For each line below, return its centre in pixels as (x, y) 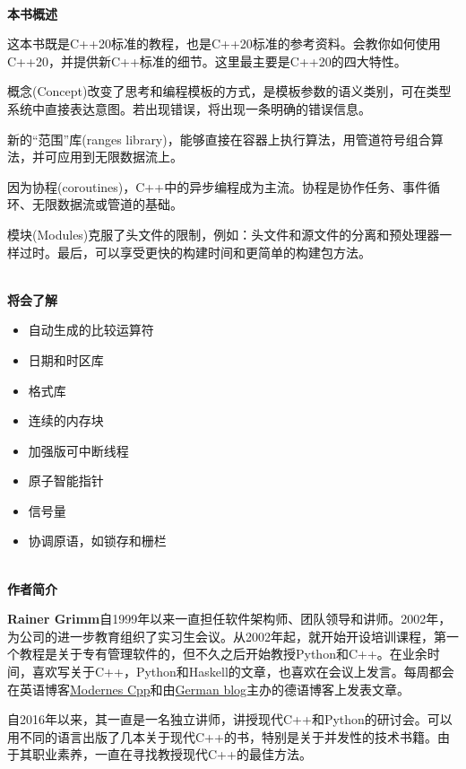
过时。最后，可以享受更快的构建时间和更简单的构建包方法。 (195, 252)
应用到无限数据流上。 (120, 157)
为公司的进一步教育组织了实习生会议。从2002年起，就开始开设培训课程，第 (227, 636)
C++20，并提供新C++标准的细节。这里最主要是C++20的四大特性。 (207, 61)
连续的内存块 (66, 420)
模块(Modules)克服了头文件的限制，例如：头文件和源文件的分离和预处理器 (224, 234)
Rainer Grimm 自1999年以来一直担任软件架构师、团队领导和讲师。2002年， (229, 619)
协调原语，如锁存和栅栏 (97, 541)
